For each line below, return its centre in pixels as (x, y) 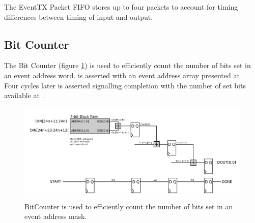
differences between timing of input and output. (79, 17)
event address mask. (56, 216)
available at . (24, 95)
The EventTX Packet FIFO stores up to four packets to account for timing (121, 7)
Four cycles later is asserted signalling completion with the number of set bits (125, 85)
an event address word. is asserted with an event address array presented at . (124, 75)
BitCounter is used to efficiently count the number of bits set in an (129, 206)
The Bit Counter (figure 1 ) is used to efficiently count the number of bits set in (127, 65)
